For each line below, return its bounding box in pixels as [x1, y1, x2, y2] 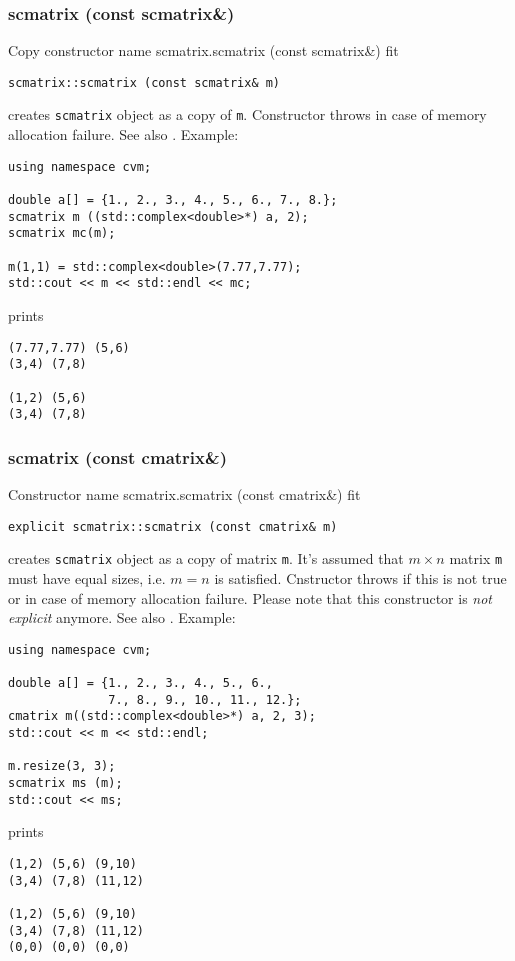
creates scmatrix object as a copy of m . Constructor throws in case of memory [8, 104, 487, 125]
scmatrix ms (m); [8, 776, 123, 790]
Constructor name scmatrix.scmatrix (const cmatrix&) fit [8, 484, 361, 505]
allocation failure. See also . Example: [8, 124, 239, 145]
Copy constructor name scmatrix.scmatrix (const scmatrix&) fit [8, 40, 399, 61]
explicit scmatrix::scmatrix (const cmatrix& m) [8, 519, 338, 534]
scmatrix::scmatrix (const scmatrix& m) [8, 75, 281, 90]
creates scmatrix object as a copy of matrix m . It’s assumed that [8, 548, 404, 569]
